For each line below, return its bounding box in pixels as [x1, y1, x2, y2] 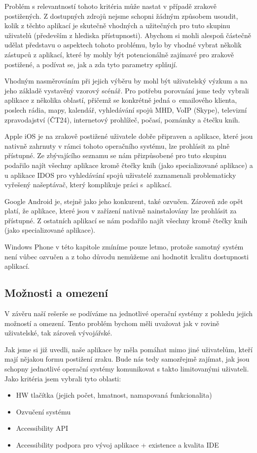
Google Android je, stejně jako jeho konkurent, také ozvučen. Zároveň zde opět [4, 196, 243, 206]
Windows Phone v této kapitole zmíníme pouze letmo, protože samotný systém [4, 242, 244, 252]
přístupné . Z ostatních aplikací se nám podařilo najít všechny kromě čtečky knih [4, 215, 248, 225]
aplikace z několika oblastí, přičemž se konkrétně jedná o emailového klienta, [4, 95, 237, 105]
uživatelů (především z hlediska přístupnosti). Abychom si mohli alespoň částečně [4, 30, 251, 40]
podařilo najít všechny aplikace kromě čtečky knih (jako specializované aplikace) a [4, 160, 253, 170]
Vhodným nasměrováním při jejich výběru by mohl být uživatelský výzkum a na [4, 76, 248, 86]
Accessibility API [16, 423, 69, 433]
